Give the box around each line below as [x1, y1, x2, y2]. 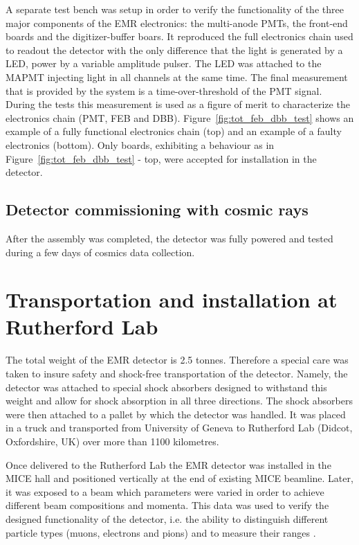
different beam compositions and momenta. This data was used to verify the [6, 498, 329, 512]
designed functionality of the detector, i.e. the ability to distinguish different [6, 511, 329, 526]
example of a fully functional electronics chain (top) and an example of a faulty [6, 124, 342, 139]
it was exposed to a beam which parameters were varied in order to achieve [6, 484, 324, 499]
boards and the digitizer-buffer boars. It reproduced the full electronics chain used [6, 29, 353, 44]
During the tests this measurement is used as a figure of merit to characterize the [6, 97, 350, 111]
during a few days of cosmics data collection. [6, 244, 195, 259]
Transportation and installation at [6, 285, 338, 314]
